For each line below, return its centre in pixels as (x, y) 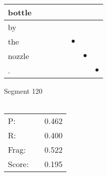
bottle (20, 12)
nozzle (19, 56)
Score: (18, 164)
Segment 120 (23, 91)
